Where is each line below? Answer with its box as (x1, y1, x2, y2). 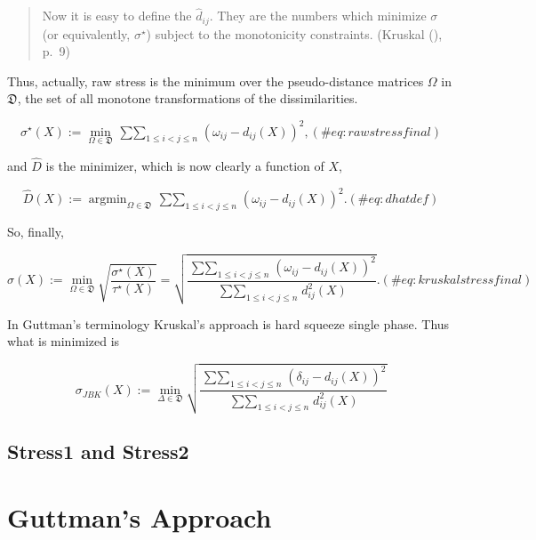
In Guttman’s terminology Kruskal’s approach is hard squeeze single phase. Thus (7, 314, 450, 333)
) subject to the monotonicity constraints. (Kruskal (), (146, 24, 443, 43)
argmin (88, 193, 127, 206)
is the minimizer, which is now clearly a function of (45, 156, 324, 174)
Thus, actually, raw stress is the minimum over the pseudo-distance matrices (7, 71, 424, 90)
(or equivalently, (42, 24, 131, 43)
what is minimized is (7, 332, 120, 351)
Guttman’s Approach (7, 498, 272, 535)
